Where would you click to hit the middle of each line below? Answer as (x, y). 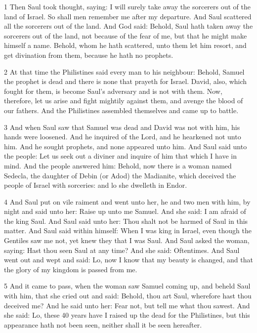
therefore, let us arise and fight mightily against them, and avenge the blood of (124, 101)
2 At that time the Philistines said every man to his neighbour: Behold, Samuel (124, 71)
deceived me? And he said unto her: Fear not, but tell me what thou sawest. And (127, 305)
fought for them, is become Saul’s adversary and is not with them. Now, (113, 91)
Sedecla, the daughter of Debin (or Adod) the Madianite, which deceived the (120, 175)
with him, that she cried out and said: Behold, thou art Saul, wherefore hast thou (128, 296)
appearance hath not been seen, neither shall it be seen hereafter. (103, 324)
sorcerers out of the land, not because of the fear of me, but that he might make (126, 35)
